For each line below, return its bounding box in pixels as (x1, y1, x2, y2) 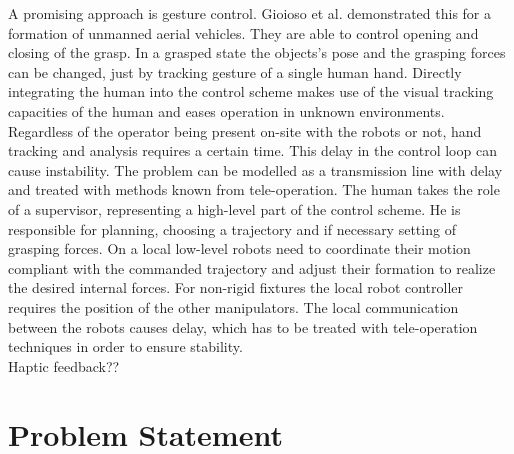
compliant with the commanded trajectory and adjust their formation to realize (8, 257, 496, 278)
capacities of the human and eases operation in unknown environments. (8, 100, 445, 121)
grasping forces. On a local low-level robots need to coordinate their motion (8, 238, 471, 259)
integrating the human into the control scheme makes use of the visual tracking (8, 81, 494, 102)
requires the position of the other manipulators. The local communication (8, 296, 459, 317)
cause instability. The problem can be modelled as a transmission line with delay (8, 159, 503, 180)
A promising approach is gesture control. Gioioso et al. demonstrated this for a (8, 3, 492, 23)
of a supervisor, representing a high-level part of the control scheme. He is (8, 198, 461, 219)
